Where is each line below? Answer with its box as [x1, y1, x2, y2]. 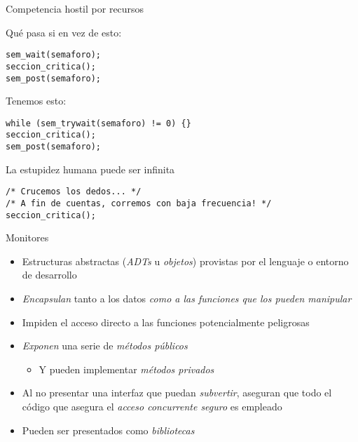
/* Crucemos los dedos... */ [6, 187, 142, 197]
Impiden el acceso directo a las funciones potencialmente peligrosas [22, 314, 310, 329]
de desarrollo [22, 267, 77, 282]
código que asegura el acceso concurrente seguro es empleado [22, 399, 282, 414]
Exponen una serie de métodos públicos [22, 338, 188, 353]
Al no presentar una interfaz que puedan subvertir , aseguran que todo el [22, 385, 332, 400]
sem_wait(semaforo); [6, 50, 102, 60]
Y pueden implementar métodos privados [39, 361, 214, 376]
